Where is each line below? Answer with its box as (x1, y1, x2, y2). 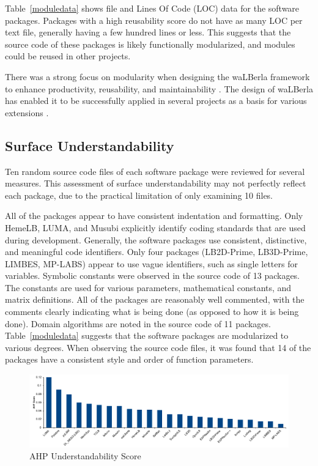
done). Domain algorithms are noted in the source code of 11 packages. (5, 317, 271, 330)
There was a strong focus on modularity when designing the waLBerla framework (5, 70, 310, 83)
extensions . (5, 106, 49, 119)
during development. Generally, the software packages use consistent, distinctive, (5, 233, 307, 246)
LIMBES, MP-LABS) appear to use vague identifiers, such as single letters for (5, 257, 298, 270)
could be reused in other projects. (5, 50, 131, 62)
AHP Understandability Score (29, 449, 141, 462)
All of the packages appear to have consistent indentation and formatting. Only (5, 209, 303, 222)
